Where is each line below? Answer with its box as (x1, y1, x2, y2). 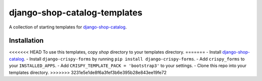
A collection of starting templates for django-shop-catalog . (9, 24, 127, 30)
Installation (9, 37, 44, 45)
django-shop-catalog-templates (9, 7, 143, 18)
